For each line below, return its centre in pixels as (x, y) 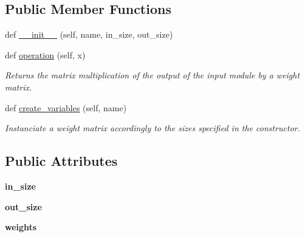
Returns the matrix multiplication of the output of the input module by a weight (152, 75)
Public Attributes (61, 161)
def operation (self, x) (45, 54)
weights (21, 227)
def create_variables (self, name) (66, 107)
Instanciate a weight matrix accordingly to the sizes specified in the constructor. (153, 128)
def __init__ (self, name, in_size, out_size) (89, 34)
